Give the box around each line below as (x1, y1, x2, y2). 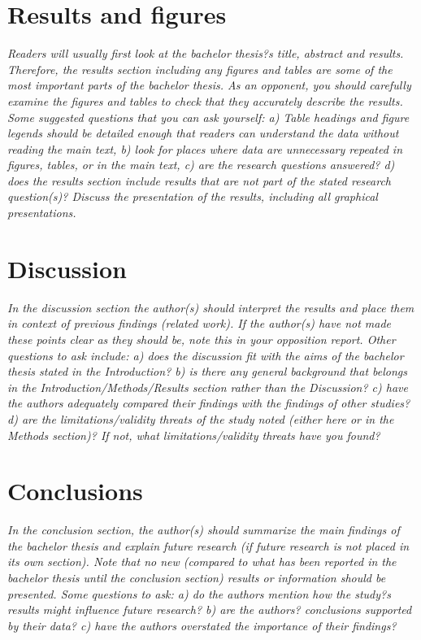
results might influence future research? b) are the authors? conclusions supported (7, 601, 412, 618)
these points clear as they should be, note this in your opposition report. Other (7, 330, 396, 347)
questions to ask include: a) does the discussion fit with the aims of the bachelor (7, 346, 404, 364)
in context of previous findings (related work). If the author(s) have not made (7, 315, 392, 332)
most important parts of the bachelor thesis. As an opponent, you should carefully (7, 76, 411, 94)
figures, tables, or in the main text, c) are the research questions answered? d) (7, 156, 395, 173)
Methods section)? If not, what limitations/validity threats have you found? (7, 426, 380, 443)
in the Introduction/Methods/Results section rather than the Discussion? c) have (7, 378, 408, 395)
